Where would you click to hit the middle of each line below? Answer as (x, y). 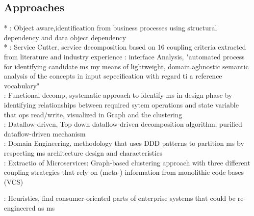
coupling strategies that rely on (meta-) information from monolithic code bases (124, 172)
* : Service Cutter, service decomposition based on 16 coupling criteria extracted (125, 47)
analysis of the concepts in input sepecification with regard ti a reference (113, 76)
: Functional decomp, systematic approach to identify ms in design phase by (118, 95)
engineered (20, 207)
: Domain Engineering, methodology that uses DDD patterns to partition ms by (124, 143)
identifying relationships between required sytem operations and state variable (121, 104)
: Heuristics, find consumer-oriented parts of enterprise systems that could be (120, 198)
